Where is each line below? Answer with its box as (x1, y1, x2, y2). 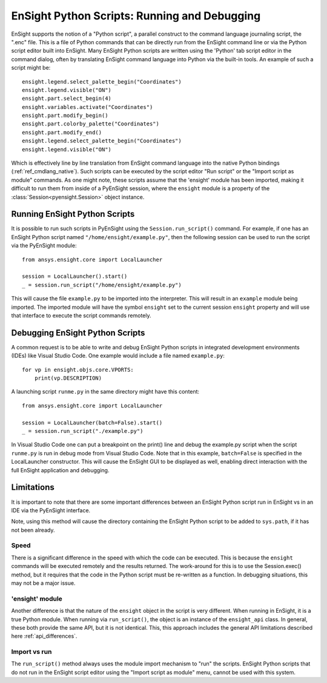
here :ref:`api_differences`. (11, 633, 78, 640)
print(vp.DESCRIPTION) (34, 375, 102, 381)
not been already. (11, 526, 55, 533)
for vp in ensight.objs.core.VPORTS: (22, 366, 134, 373)
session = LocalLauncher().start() (22, 273, 128, 280)
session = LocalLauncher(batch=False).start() (22, 419, 163, 426)
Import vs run (11, 648, 52, 656)
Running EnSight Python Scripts (11, 209, 135, 219)
